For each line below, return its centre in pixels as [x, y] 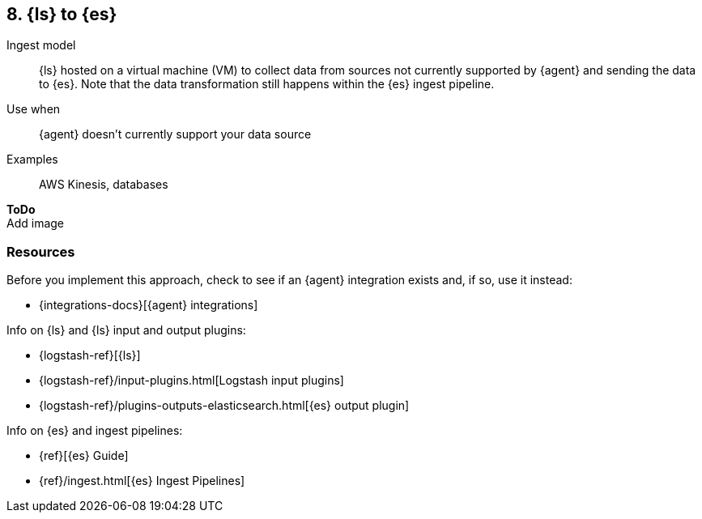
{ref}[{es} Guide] [84, 456]
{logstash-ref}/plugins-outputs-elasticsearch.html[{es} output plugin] [224, 406]
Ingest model [41, 45]
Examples [32, 160]
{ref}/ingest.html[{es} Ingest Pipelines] [142, 481]
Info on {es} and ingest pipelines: [95, 431]
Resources [41, 251]
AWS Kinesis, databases [104, 185]
